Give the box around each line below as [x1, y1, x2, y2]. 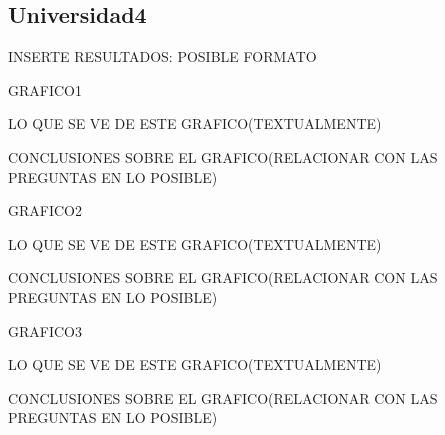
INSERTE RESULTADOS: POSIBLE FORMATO [8, 46, 317, 67]
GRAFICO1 [8, 79, 82, 100]
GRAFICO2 [8, 200, 82, 221]
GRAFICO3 [8, 320, 82, 341]
